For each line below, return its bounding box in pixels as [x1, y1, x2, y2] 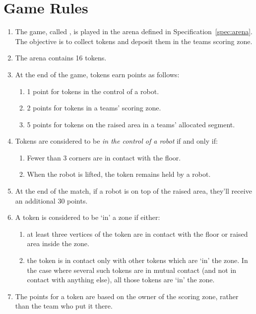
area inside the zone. [27, 238, 89, 249]
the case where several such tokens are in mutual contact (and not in [27, 264, 237, 275]
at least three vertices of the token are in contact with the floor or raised [27, 228, 248, 239]
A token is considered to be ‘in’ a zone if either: [15, 212, 160, 222]
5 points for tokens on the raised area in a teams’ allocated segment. [27, 119, 235, 129]
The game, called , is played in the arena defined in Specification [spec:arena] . [15, 26, 253, 37]
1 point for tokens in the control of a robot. [27, 86, 159, 96]
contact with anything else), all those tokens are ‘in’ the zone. [27, 274, 215, 285]
